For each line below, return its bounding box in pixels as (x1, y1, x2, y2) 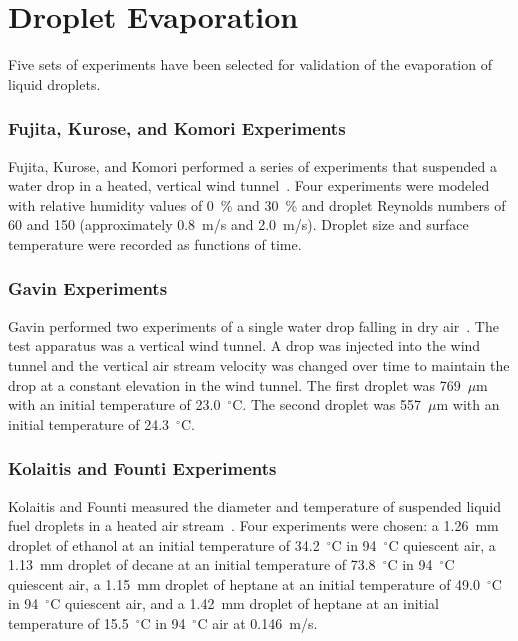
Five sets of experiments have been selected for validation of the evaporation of (8, 54, 492, 75)
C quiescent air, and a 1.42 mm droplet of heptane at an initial (50, 593, 439, 614)
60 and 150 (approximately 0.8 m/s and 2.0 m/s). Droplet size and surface (8, 214, 469, 235)
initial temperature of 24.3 (8, 413, 170, 434)
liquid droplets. (8, 73, 101, 94)
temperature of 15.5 (8, 613, 129, 634)
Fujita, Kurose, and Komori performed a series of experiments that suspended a (8, 155, 497, 176)
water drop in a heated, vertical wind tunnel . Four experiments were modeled (8, 175, 490, 196)
